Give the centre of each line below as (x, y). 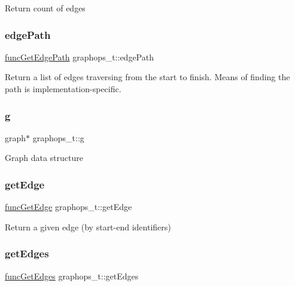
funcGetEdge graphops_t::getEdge (69, 207)
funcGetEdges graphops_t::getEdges (72, 276)
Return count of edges (45, 8)
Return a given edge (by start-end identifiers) (88, 226)
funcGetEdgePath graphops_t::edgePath (79, 57)
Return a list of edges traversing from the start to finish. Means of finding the (147, 77)
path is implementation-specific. (63, 89)
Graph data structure (44, 158)
